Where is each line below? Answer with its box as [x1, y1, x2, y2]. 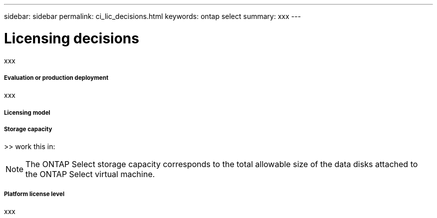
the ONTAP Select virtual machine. [25, 169, 155, 180]
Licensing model [4, 109, 50, 116]
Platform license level [4, 190, 65, 198]
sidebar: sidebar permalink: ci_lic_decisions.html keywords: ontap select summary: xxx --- [4, 12, 301, 20]
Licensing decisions [4, 29, 139, 47]
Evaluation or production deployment [4, 74, 109, 81]
